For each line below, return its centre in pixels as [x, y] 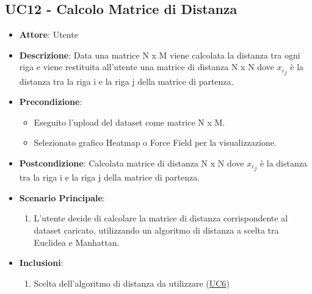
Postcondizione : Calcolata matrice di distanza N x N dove [132, 163]
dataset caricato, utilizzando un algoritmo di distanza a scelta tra [156, 230]
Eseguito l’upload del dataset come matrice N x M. [129, 122]
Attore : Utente [49, 34]
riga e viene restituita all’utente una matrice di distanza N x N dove [147, 67]
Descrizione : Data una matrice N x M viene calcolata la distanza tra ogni [160, 55]
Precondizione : [51, 102]
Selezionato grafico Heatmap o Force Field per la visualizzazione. [155, 142]
